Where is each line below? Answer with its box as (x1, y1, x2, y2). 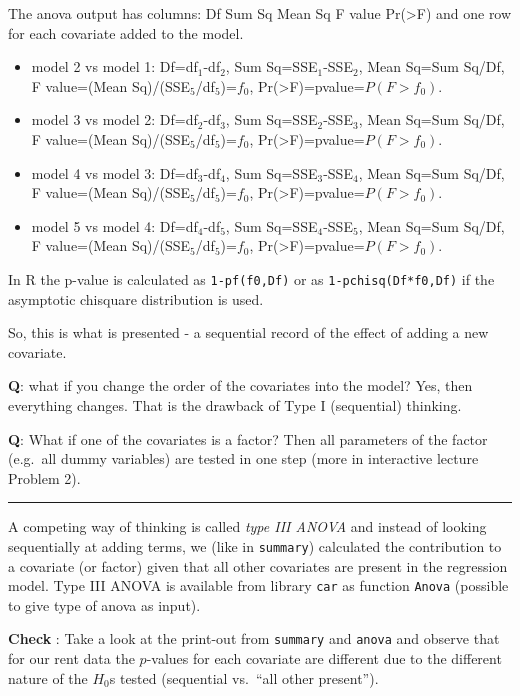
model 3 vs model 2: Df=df (31, 109, 198, 130)
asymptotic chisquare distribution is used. (8, 288, 264, 309)
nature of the (8, 667, 88, 688)
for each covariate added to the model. (8, 22, 244, 43)
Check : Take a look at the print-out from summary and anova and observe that (8, 628, 500, 649)
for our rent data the (8, 648, 135, 669)
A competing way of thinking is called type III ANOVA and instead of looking (8, 516, 487, 537)
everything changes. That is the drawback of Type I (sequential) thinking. (8, 394, 462, 415)
